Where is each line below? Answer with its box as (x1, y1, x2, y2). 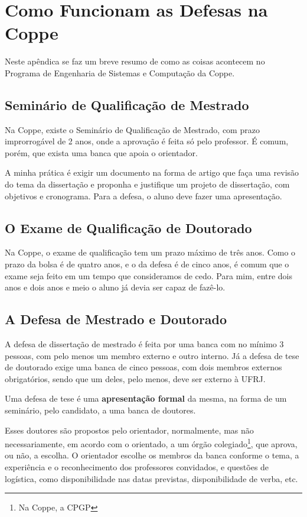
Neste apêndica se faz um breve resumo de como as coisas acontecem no (5, 55, 265, 67)
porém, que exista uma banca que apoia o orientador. (5, 146, 198, 159)
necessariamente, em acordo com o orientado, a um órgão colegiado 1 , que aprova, (5, 436, 298, 450)
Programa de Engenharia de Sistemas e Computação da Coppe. (5, 66, 235, 79)
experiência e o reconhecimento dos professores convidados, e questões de (5, 461, 269, 473)
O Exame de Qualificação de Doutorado (5, 218, 252, 237)
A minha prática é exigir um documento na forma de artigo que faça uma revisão (5, 166, 299, 179)
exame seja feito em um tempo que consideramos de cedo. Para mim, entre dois (5, 269, 293, 282)
